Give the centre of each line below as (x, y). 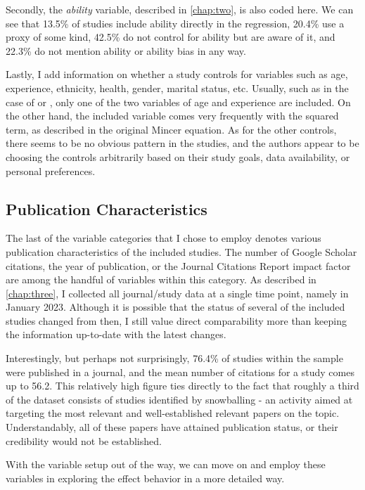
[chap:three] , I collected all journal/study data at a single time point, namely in (177, 293)
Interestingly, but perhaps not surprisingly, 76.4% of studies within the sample (174, 358)
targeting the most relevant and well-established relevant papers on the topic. (173, 413)
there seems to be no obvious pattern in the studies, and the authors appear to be (182, 143)
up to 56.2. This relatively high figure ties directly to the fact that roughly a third (182, 386)
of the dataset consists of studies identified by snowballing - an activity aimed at (179, 399)
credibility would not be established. (84, 440)
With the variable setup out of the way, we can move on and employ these (166, 464)
